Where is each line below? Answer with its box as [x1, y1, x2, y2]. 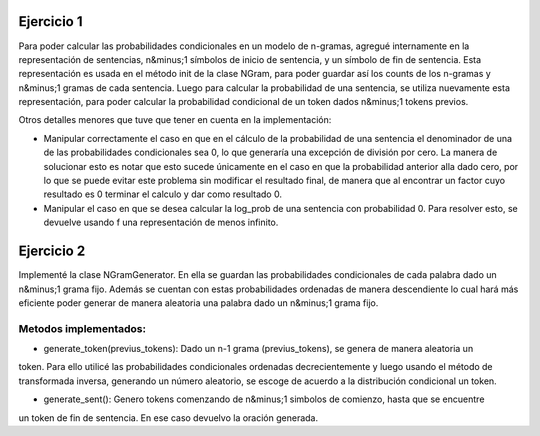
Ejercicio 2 [18, 243, 86, 260]
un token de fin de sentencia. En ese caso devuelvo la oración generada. [18, 411, 319, 424]
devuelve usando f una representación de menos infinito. [43, 216, 279, 229]
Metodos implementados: [18, 321, 147, 335]
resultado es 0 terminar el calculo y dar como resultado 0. [43, 188, 282, 200]
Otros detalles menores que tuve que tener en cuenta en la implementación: [18, 114, 332, 126]
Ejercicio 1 [18, 13, 83, 30]
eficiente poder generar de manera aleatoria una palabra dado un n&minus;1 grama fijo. [18, 296, 379, 309]
